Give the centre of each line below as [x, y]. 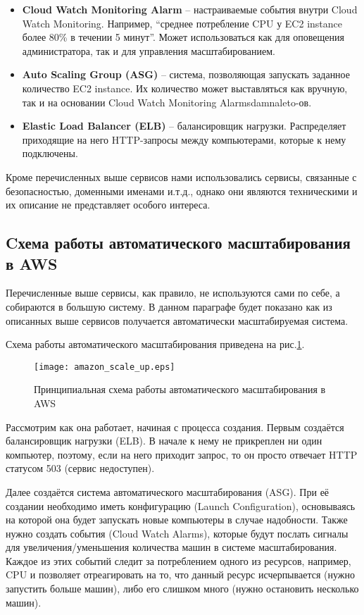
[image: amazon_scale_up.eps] [105, 367]
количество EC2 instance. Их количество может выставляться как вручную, [185, 88]
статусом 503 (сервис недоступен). [80, 468]
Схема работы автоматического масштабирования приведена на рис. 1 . [155, 344]
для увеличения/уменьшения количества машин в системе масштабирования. [171, 547]
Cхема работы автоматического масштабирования [178, 243]
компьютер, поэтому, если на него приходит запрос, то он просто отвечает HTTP [182, 454]
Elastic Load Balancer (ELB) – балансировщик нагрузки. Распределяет [184, 126]
